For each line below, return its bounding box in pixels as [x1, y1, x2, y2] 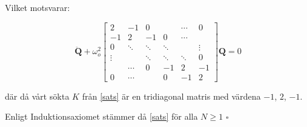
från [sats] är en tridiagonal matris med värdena [82, 89, 261, 102]
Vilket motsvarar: [5, 1, 70, 13]
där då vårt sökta [5, 89, 69, 102]
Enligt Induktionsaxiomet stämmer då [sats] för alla [5, 110, 198, 123]
